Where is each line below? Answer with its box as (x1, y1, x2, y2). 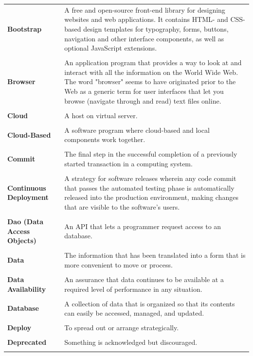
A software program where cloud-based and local (64, 125, 210, 135)
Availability (7, 284, 46, 294)
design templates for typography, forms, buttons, (83, 23, 229, 34)
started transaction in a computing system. (64, 159, 193, 169)
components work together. (64, 134, 145, 144)
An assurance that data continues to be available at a (64, 274, 224, 284)
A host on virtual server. (64, 110, 138, 120)
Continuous (7, 182, 46, 193)
